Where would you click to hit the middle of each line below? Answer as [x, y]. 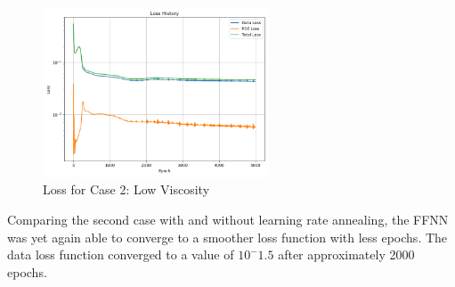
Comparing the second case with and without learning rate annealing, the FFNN [228, 219]
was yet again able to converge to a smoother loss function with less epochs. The [227, 237]
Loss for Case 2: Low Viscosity [126, 189]
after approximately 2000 [346, 254]
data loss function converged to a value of [121, 254]
